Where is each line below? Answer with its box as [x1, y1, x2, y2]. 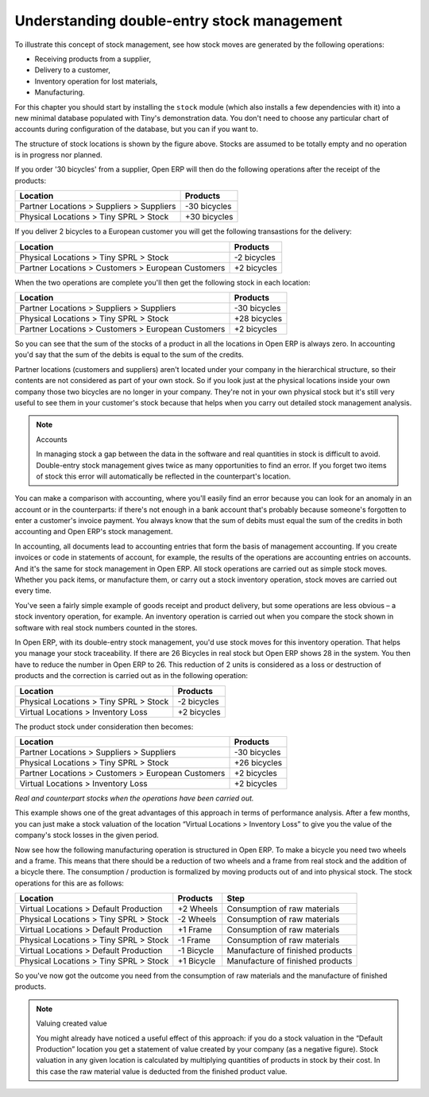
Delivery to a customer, [34, 65, 111, 75]
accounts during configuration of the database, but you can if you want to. [14, 124, 258, 134]
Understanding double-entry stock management [14, 12, 343, 29]
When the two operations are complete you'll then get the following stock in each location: [14, 277, 311, 287]
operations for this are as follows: [14, 878, 125, 888]
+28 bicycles [234, 313, 282, 324]
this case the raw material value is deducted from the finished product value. [36, 1066, 288, 1076]
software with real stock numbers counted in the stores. [14, 622, 198, 632]
